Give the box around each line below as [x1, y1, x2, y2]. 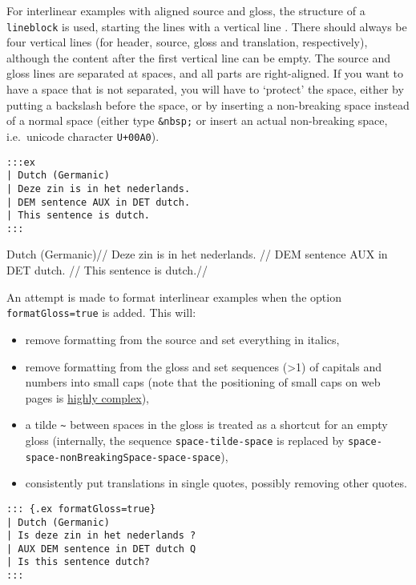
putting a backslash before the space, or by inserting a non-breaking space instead [6, 96, 410, 113]
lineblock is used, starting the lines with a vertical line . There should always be [6, 18, 407, 34]
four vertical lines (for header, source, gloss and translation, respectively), [6, 34, 368, 50]
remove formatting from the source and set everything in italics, [25, 331, 340, 347]
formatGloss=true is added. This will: [6, 304, 196, 321]
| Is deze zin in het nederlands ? [6, 530, 196, 542]
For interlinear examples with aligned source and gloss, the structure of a [6, 2, 366, 18]
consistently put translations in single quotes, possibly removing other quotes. [25, 475, 407, 491]
